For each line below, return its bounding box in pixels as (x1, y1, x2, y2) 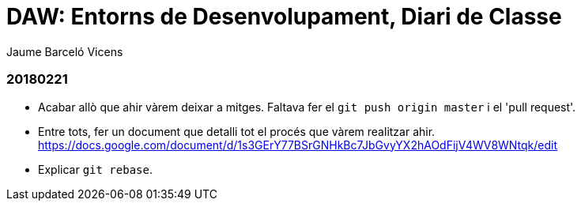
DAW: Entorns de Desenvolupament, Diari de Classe (6, 3, 562, 30)
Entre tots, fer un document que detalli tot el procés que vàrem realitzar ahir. (38, 124, 436, 138)
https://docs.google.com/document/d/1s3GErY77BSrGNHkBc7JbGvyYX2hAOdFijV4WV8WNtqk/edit (38, 137, 558, 152)
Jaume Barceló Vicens (6, 44, 123, 58)
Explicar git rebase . (38, 162, 153, 176)
